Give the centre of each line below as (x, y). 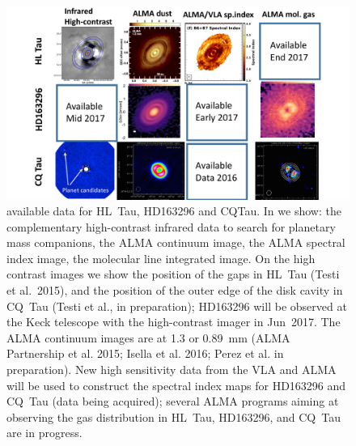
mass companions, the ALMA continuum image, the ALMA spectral (176, 242)
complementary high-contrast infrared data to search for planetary (171, 226)
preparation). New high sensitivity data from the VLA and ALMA (172, 370)
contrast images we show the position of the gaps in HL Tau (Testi (173, 274)
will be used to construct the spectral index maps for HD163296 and (176, 385)
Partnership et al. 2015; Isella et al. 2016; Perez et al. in (145, 353)
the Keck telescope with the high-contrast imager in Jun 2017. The (174, 322)
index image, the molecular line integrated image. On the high (161, 258)
